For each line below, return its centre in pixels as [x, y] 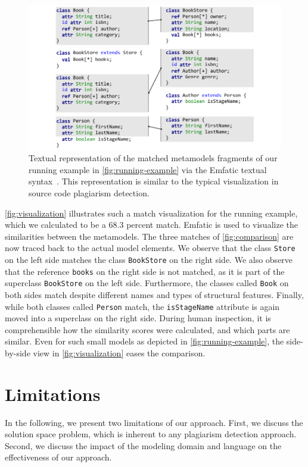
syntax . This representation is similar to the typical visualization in [154, 181]
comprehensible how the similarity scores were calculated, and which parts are [147, 329]
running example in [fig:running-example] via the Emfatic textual [148, 169]
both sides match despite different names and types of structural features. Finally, [154, 294]
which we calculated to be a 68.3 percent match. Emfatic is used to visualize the [151, 225]
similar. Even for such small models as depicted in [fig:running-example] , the [144, 341]
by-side [18, 352]
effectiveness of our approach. [58, 457]
